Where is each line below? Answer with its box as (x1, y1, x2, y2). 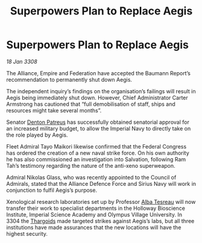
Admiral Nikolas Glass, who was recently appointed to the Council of (6, 173, 177, 181)
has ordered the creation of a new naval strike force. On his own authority (6, 149, 190, 156)
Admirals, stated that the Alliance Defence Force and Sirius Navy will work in (6, 180, 197, 187)
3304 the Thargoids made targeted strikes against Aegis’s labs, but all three (6, 217, 195, 224)
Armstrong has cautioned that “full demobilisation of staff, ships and (6, 100, 176, 108)
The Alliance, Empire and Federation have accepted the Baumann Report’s (6, 69, 191, 76)
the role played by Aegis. (6, 131, 68, 138)
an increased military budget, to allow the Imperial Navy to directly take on (6, 125, 191, 132)
